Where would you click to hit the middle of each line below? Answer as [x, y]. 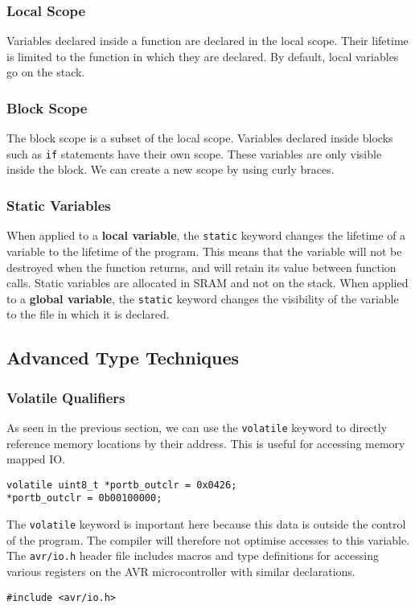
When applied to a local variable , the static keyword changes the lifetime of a [206, 235]
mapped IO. [36, 459]
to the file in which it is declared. [88, 314]
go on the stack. [46, 72]
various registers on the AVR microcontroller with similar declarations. [181, 572]
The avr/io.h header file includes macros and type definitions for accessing [193, 556]
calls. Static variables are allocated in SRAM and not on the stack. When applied [207, 283]
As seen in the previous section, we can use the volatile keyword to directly [197, 427]
